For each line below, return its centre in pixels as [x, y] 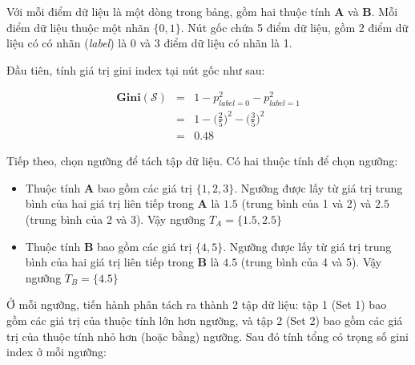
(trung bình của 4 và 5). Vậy [311, 262]
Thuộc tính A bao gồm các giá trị [109, 187]
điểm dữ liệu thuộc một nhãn [78, 27]
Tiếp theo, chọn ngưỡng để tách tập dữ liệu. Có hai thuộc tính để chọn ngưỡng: [202, 161]
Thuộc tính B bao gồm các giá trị [109, 246]
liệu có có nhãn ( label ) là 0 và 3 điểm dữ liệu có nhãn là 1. [149, 43]
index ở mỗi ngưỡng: [56, 352]
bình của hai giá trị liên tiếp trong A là [123, 203]
